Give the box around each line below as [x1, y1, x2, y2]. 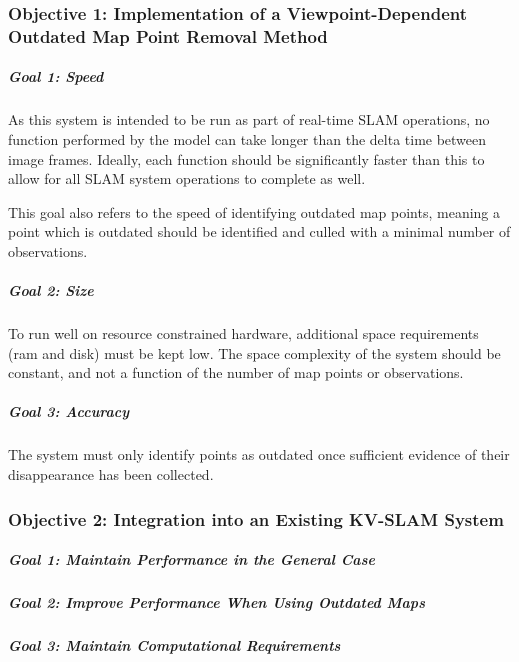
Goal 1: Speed [8, 66, 104, 87]
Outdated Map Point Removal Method [8, 23, 328, 48]
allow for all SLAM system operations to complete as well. [8, 168, 366, 189]
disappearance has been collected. [8, 463, 214, 484]
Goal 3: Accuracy [8, 401, 130, 422]
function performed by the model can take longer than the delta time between [8, 128, 487, 149]
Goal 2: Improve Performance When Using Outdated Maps [8, 591, 425, 612]
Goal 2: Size [8, 280, 94, 301]
